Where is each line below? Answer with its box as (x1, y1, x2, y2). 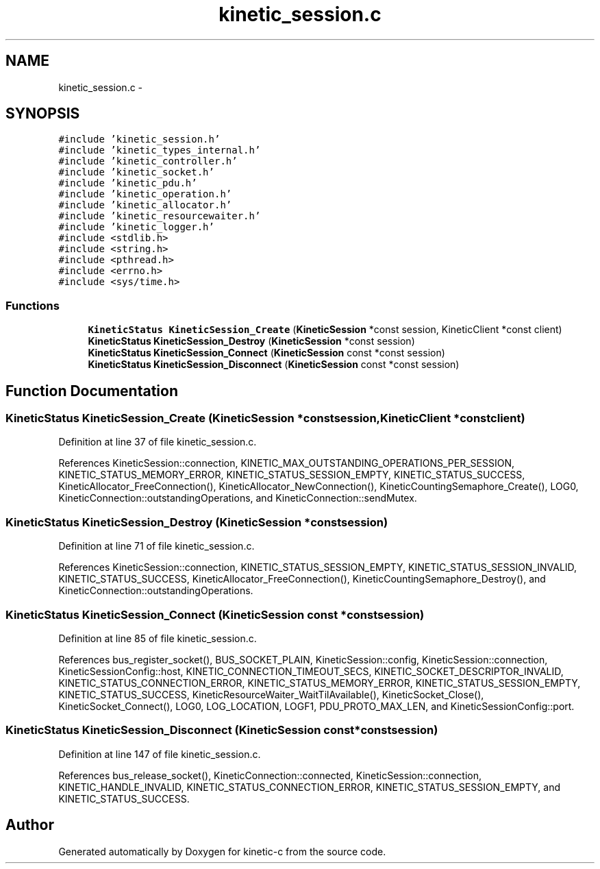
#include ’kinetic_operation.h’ (58, 188, 232, 200)
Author (5, 816, 54, 834)
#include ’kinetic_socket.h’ (58, 167, 214, 178)
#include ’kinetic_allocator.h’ (58, 199, 232, 211)
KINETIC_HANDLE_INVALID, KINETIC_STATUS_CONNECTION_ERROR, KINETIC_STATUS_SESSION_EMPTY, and (58, 781, 561, 793)
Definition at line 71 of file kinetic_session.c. (58, 540, 255, 552)
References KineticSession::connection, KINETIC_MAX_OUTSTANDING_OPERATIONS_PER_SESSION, (58, 457, 514, 469)
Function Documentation (5, 382, 178, 400)
